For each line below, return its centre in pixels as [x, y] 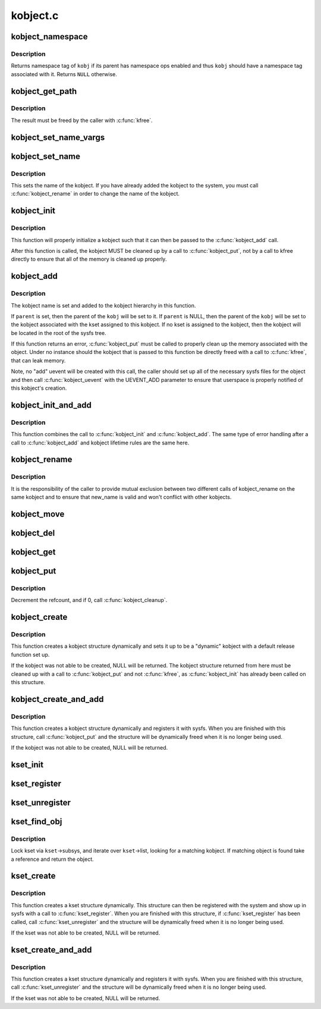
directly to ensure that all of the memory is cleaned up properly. [89, 259]
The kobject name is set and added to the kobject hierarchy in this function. [103, 305]
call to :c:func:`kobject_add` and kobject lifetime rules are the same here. [100, 443]
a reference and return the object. [52, 859]
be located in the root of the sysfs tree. [59, 333]
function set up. [30, 654]
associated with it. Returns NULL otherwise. [64, 74]
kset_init [27, 764]
